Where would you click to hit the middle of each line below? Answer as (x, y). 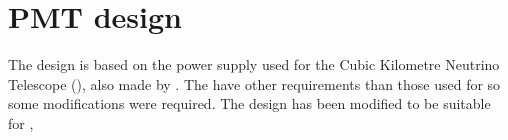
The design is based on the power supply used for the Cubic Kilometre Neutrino (254, 64)
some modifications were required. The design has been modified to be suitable (249, 103)
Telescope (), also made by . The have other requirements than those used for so (254, 83)
